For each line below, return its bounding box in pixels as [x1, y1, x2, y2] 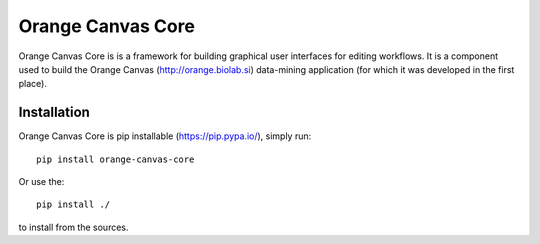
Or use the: [18, 176, 65, 188]
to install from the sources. [18, 221, 129, 233]
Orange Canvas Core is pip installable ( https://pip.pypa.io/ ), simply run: [18, 130, 312, 142]
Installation [18, 104, 90, 121]
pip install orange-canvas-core [36, 153, 195, 165]
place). [18, 78, 47, 90]
